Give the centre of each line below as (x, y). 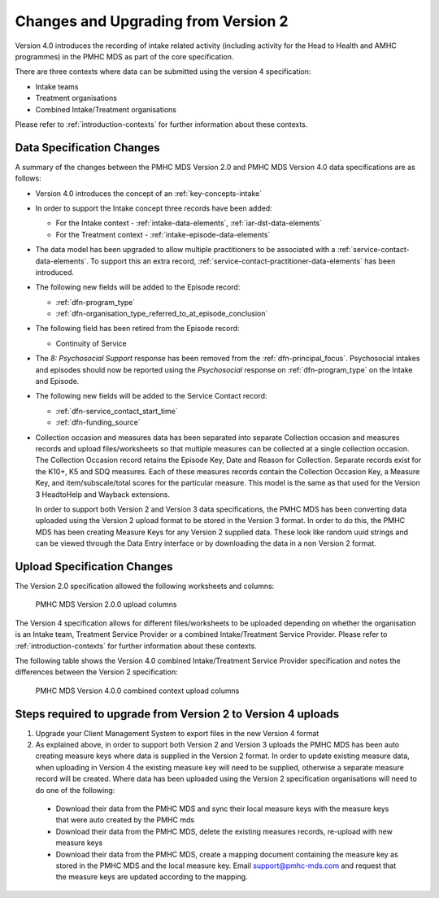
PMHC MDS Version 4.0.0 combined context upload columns (137, 691)
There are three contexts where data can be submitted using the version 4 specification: (163, 72)
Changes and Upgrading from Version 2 (152, 21)
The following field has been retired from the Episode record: (137, 329)
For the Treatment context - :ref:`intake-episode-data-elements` (163, 234)
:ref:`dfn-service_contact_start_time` (117, 411)
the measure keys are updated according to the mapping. (152, 877)
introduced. (55, 272)
